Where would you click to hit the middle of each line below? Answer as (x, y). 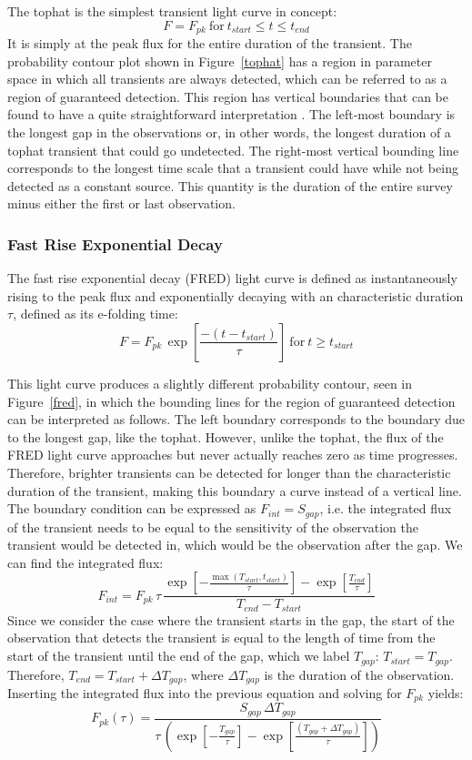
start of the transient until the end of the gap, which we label (179, 656)
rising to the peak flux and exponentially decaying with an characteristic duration (236, 295)
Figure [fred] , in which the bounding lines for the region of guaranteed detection (231, 401)
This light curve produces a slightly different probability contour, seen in (210, 383)
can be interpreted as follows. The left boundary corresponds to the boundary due (236, 419)
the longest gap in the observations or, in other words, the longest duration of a (229, 132)
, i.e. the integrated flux (386, 508)
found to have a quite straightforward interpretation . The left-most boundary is (231, 114)
